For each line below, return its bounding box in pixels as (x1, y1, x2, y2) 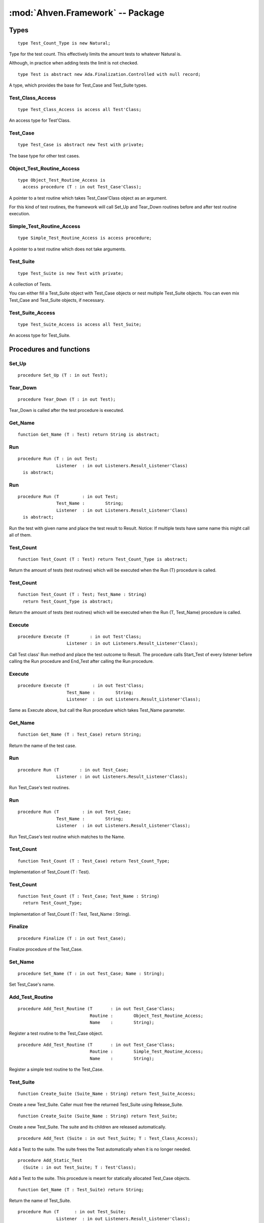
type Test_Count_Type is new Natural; (18, 40, 111, 46)
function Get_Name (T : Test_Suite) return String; (18, 1187, 144, 1192)
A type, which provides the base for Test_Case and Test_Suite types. (9, 82, 148, 88)
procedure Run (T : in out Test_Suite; (18, 1209, 127, 1215)
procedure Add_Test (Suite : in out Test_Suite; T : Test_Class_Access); (18, 1135, 198, 1141)
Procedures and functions (9, 345, 90, 353)
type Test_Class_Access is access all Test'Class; (18, 107, 142, 113)
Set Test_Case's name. (9, 981, 55, 988)
